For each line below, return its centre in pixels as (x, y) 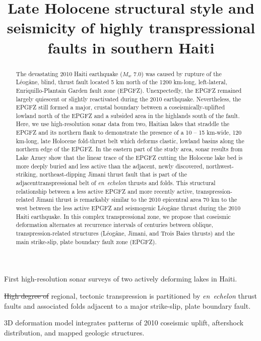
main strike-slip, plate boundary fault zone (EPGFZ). (86, 241)
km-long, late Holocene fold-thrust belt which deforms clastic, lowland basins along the (130, 140)
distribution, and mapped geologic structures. (74, 332)
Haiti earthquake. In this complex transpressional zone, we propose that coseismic (123, 216)
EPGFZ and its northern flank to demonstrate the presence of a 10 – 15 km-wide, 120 (129, 132)
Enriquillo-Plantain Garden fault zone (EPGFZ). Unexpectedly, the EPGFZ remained (129, 90)
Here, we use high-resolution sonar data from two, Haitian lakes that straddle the (123, 124)
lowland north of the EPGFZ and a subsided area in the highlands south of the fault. (128, 115)
